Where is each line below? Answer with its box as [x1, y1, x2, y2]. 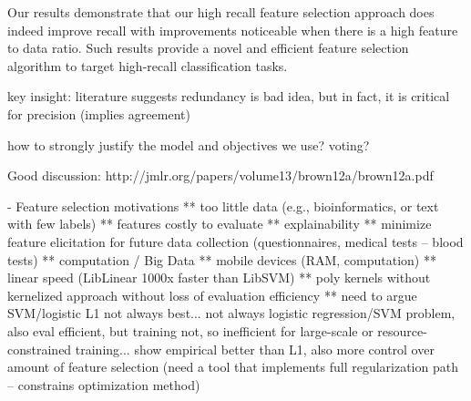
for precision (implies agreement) [7, 104, 190, 123]
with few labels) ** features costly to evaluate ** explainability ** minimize [7, 214, 432, 233]
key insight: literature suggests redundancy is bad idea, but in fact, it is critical [7, 87, 450, 106]
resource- [377, 321, 427, 340]
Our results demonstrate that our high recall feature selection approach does [7, 3, 435, 21]
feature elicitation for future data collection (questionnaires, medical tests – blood [7, 231, 464, 251]
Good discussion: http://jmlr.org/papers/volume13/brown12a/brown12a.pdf [7, 166, 434, 185]
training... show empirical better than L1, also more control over [75, 339, 435, 358]
